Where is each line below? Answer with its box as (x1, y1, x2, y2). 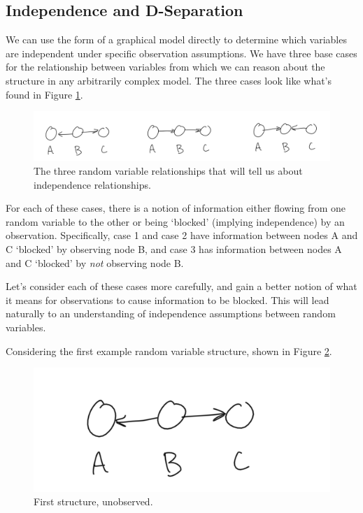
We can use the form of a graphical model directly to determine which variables (6, 32, 347, 47)
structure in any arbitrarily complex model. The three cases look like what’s (6, 73, 332, 87)
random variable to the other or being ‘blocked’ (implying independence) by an (6, 214, 345, 229)
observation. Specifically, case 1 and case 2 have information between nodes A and (6, 228, 358, 243)
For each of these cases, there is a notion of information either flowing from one (6, 201, 346, 215)
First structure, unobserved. (34, 494, 153, 509)
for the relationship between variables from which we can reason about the (6, 59, 325, 74)
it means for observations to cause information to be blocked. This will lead (6, 292, 329, 307)
